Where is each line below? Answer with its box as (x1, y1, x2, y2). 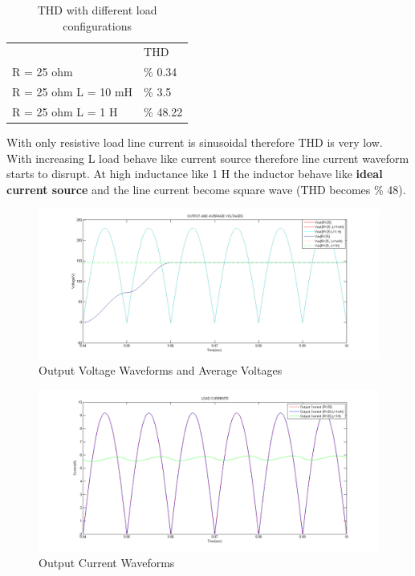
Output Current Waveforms (39, 554, 175, 571)
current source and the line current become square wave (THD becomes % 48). (6, 181, 406, 197)
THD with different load (37, 2, 157, 18)
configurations (63, 17, 132, 34)
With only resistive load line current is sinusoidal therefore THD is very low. (6, 134, 383, 151)
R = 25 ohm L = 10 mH (12, 83, 133, 100)
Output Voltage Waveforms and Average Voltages (39, 362, 283, 379)
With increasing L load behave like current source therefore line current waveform (6, 149, 409, 166)
